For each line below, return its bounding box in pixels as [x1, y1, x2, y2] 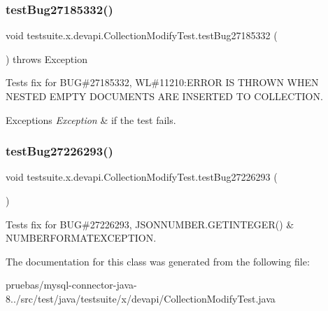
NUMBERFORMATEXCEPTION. [6, 230, 157, 245]
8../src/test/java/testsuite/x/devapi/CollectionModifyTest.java [6, 291, 276, 305]
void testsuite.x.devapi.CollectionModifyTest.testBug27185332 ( [6, 28, 278, 43]
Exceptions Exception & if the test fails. [6, 112, 176, 127]
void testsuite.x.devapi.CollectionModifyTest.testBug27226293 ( [6, 170, 278, 184]
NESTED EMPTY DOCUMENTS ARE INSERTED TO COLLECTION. [6, 89, 323, 103]
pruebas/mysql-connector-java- [6, 277, 137, 292]
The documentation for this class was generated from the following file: [6, 254, 310, 268]
